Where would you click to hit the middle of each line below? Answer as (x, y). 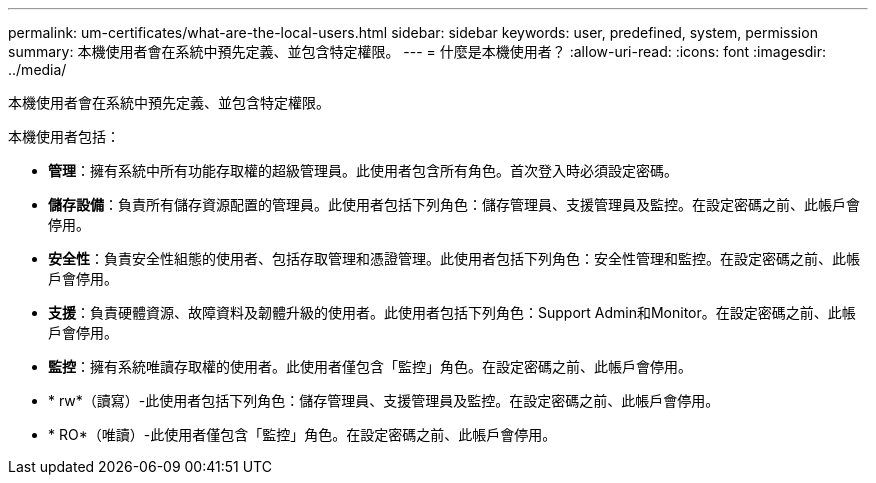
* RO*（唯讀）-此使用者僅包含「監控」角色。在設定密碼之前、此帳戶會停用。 (302, 434)
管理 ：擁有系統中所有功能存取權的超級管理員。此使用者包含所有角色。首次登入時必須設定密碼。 (363, 170)
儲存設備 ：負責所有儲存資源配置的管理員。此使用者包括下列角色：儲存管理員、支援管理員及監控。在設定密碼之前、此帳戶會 (454, 204)
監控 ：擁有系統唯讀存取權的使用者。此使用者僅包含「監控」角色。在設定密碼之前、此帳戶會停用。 (370, 366)
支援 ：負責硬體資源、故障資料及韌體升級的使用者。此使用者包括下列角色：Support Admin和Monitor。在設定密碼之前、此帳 (452, 312)
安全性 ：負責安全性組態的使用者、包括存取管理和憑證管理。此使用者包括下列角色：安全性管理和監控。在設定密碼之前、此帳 (454, 258)
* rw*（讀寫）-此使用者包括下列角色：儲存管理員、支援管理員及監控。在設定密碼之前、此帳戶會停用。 (384, 400)
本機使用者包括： (64, 136)
